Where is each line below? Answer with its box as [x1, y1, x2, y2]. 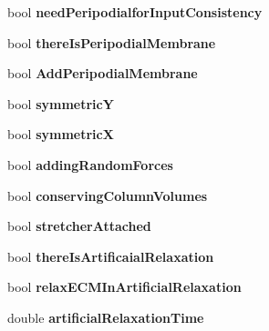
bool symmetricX [7, 125, 114, 144]
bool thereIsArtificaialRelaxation [7, 246, 214, 266]
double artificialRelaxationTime [7, 307, 204, 326]
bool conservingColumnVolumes [7, 186, 208, 205]
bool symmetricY [7, 94, 114, 113]
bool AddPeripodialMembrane [7, 64, 198, 83]
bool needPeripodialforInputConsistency [7, 3, 263, 21]
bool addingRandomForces [7, 155, 173, 174]
